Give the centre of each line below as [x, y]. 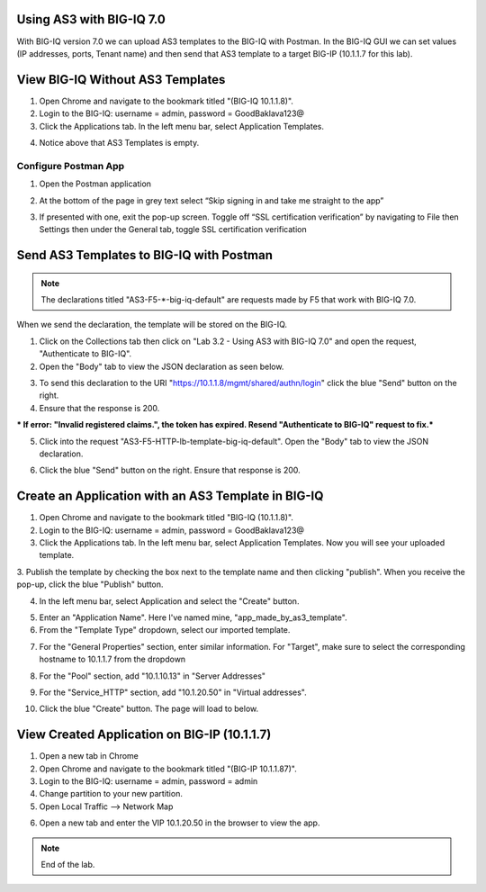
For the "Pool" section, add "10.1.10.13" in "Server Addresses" [152, 676]
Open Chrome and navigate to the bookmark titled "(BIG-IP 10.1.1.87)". [168, 769]
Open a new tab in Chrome [89, 756]
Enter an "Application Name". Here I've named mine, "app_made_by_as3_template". [193, 617]
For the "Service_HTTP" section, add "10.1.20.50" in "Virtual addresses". [173, 692]
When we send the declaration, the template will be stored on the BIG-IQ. [152, 325]
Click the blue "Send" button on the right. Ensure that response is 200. [170, 470]
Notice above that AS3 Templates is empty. [119, 142]
